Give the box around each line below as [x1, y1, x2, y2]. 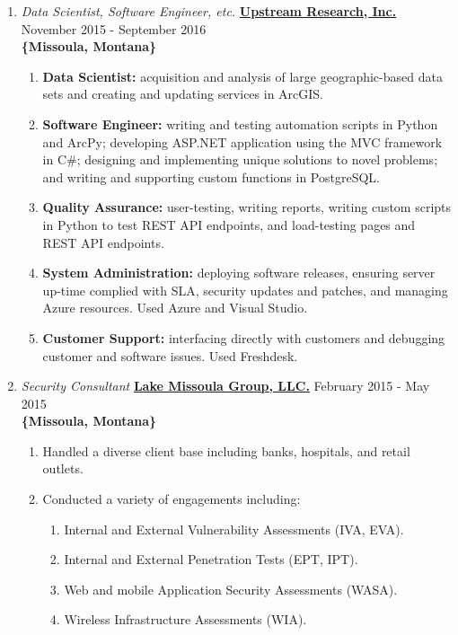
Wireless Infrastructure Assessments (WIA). [64, 610, 307, 629]
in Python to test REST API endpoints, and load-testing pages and [42, 215, 416, 234]
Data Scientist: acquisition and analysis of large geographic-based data [42, 66, 443, 85]
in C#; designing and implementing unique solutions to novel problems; [42, 150, 438, 169]
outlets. [42, 459, 84, 478]
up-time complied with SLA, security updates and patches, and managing [42, 280, 448, 299]
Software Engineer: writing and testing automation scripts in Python [42, 114, 438, 133]
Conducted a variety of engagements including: [42, 489, 301, 508]
